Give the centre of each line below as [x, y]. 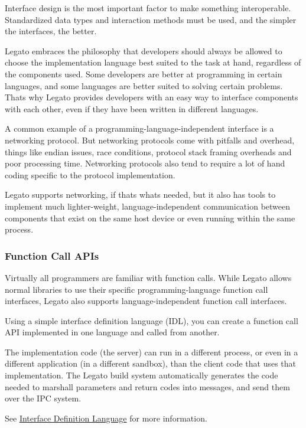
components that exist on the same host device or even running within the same [150, 218]
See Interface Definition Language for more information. [106, 418]
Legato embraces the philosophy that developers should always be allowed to [144, 50]
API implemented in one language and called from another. [112, 332]
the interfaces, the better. [51, 31]
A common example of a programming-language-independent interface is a [139, 128]
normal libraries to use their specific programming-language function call [136, 289]
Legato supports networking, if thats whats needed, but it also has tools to [140, 195]
